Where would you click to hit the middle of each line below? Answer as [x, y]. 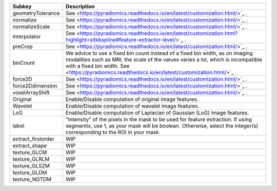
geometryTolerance [36, 13]
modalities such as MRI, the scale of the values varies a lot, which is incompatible [164, 60]
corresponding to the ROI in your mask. [113, 132]
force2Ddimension [35, 86]
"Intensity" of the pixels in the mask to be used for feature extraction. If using [159, 119]
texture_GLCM [30, 152]
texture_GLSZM [31, 166]
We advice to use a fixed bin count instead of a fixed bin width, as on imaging [160, 53]
